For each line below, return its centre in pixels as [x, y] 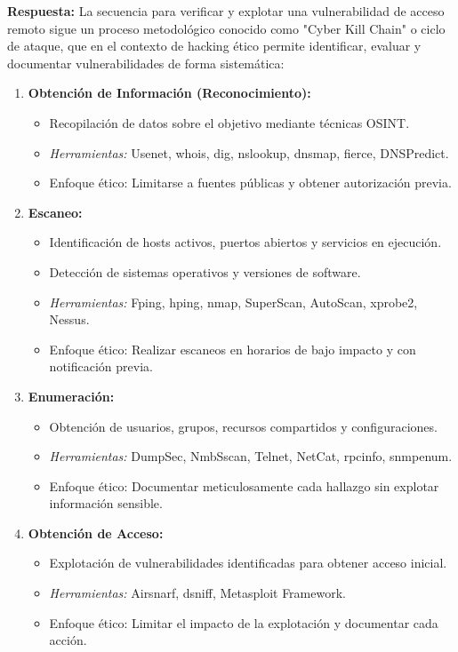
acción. [68, 640]
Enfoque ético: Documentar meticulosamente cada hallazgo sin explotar [244, 485]
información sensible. [106, 503]
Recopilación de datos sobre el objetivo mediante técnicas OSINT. [229, 122]
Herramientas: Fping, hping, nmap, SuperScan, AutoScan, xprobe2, [233, 302]
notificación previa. [101, 366]
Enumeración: [71, 396]
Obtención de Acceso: [96, 533]
